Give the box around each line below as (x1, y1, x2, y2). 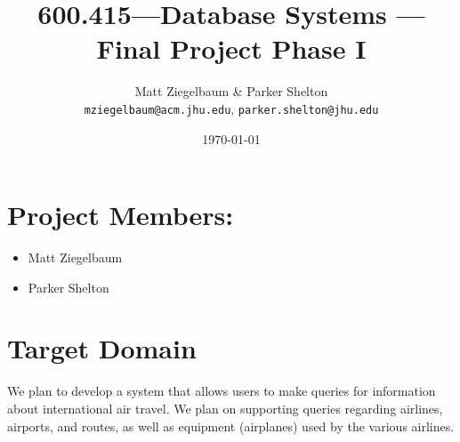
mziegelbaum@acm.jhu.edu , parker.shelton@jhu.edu (84, 99, 379, 117)
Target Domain (7, 330, 197, 366)
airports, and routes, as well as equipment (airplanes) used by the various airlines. (7, 416, 455, 435)
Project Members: (7, 197, 234, 233)
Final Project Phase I (96, 30, 367, 67)
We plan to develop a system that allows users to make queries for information (7, 382, 436, 400)
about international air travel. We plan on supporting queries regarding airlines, (7, 399, 443, 417)
